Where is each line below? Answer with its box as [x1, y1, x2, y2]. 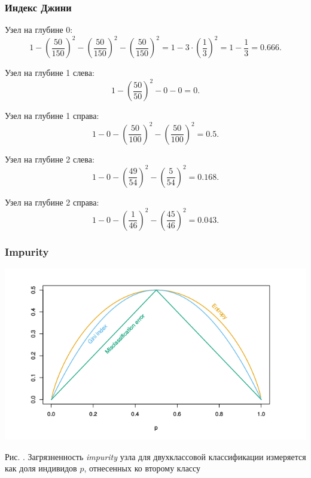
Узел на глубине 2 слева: [5, 152, 94, 165]
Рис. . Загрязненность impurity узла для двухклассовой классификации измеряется [5, 450, 306, 462]
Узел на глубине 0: [5, 23, 73, 36]
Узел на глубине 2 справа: [5, 195, 99, 208]
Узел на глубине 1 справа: [5, 109, 99, 122]
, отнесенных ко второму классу [84, 462, 201, 474]
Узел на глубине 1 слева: [5, 66, 94, 79]
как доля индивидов [5, 462, 77, 474]
